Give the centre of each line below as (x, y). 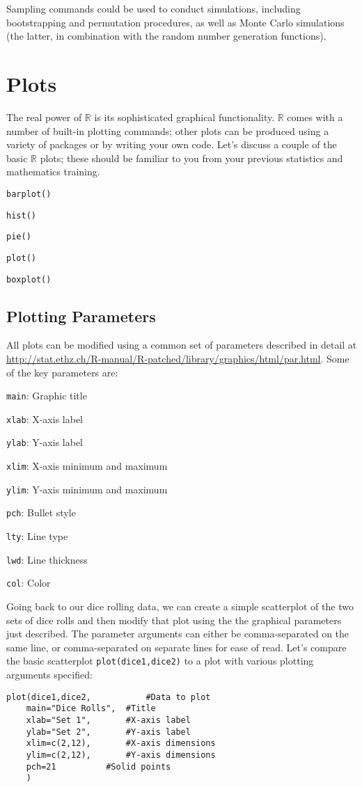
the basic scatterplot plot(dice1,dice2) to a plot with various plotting (160, 661)
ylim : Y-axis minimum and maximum (87, 489)
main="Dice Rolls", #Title (91, 709)
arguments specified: (49, 675)
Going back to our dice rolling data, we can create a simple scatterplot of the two (180, 606)
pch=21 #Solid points (99, 766)
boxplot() (29, 279)
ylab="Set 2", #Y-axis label (108, 732)
